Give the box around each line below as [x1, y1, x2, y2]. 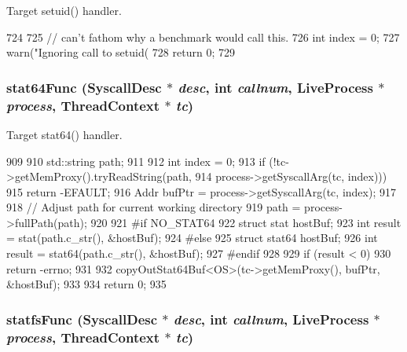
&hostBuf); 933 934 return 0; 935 [6, 276, 167, 292]
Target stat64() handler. [6, 126, 123, 142]
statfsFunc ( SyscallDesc [6, 309, 158, 328]
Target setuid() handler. [6, 2, 122, 18]
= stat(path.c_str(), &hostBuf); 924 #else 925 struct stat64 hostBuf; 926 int [6, 229, 378, 246]
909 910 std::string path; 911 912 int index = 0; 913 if [6, 152, 266, 169]
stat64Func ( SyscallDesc [6, 77, 162, 97]
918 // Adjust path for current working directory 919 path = [6, 199, 301, 215]
